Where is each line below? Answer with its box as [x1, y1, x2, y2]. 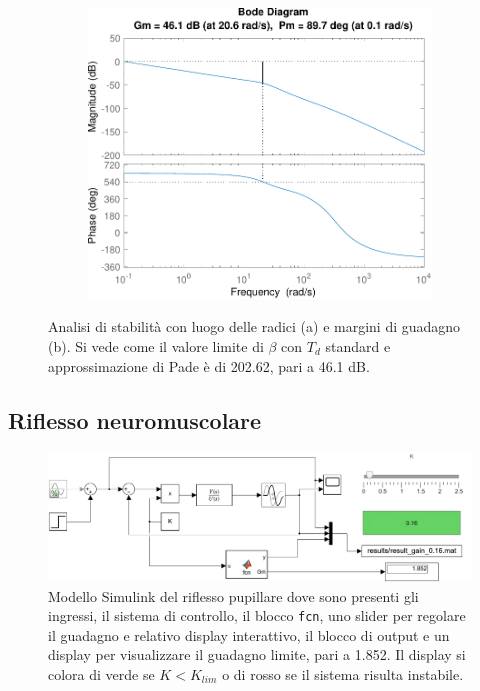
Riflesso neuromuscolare [8, 404, 262, 435]
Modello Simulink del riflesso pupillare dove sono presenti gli [48, 585, 419, 606]
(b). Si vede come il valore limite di [48, 336, 264, 357]
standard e [325, 336, 391, 357]
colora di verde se [48, 664, 155, 685]
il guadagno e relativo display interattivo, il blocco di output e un [48, 624, 450, 645]
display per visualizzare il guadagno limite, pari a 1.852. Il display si [48, 644, 466, 665]
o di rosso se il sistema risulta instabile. [222, 664, 464, 685]
